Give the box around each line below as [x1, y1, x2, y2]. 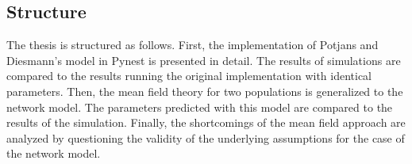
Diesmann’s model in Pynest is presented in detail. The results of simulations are [6, 51, 401, 68]
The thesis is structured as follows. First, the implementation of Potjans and [6, 36, 379, 53]
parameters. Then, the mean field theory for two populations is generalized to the [6, 82, 403, 99]
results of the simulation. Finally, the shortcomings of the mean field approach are [6, 114, 406, 131]
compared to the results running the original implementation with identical [6, 67, 372, 84]
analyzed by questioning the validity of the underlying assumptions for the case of [6, 129, 405, 146]
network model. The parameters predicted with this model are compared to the [6, 98, 393, 115]
